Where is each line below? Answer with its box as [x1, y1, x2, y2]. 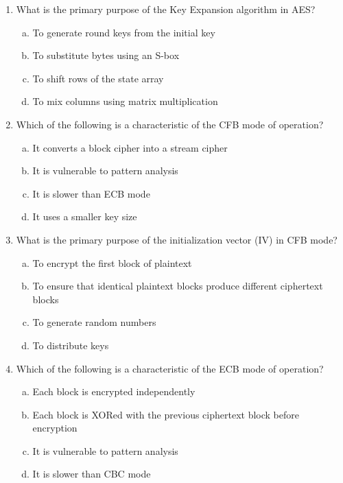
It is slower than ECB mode [32, 186, 150, 200]
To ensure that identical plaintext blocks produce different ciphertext [32, 279, 323, 293]
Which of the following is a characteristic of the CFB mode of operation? [16, 117, 324, 131]
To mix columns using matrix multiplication [32, 94, 218, 108]
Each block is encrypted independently [32, 384, 196, 399]
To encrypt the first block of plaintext [32, 255, 192, 270]
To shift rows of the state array [32, 71, 164, 85]
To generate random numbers [32, 315, 156, 329]
